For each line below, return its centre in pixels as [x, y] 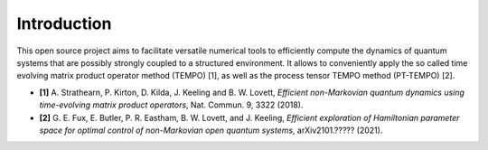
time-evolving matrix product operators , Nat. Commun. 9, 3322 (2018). [171, 105]
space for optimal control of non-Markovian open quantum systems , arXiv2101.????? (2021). [211, 130]
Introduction [64, 23]
